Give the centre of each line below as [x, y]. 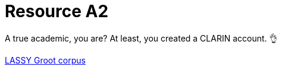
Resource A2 [57, 11]
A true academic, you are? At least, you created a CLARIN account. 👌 [141, 38]
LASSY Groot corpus [45, 60]
